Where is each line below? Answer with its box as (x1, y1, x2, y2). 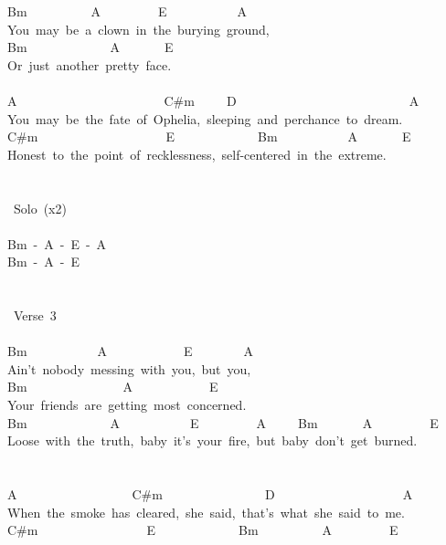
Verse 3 (13, 306, 57, 325)
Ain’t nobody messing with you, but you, (7, 359, 251, 378)
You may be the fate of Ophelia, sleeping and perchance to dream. (7, 109, 403, 128)
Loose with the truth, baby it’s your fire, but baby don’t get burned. (7, 431, 418, 450)
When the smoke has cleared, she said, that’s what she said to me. (7, 502, 405, 521)
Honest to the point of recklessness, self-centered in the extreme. (7, 144, 387, 163)
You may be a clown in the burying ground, (7, 19, 270, 38)
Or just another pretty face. (7, 55, 172, 74)
